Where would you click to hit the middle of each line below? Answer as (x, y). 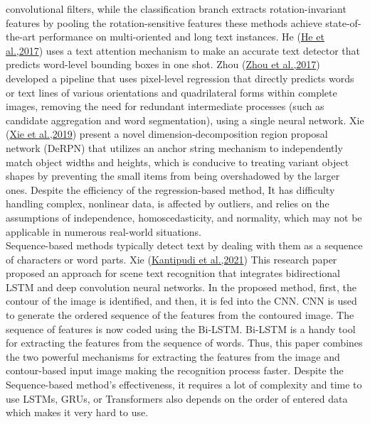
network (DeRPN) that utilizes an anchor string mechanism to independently (174, 147)
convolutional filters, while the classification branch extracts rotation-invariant (176, 9)
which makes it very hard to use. (77, 412)
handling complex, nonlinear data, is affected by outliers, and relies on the (168, 203)
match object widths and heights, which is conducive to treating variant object (178, 162)
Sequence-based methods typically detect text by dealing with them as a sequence (184, 245)
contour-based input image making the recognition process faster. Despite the (175, 370)
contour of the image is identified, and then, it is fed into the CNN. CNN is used (181, 301)
